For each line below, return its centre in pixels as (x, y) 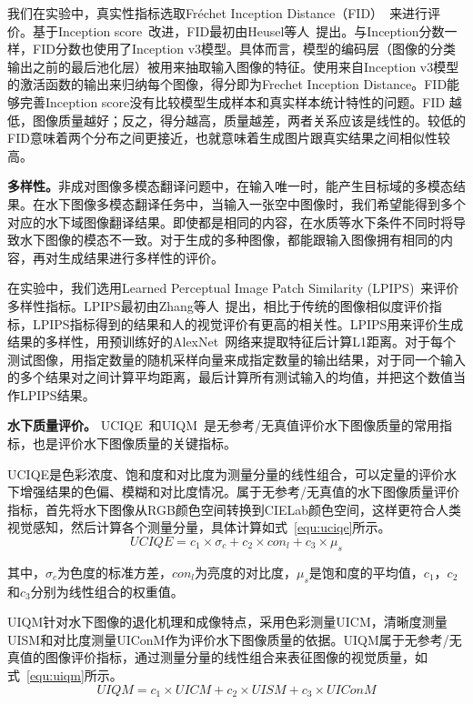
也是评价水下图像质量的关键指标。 (134, 443)
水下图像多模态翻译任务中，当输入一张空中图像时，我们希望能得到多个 (255, 203)
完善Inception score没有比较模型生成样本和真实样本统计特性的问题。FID (232, 101)
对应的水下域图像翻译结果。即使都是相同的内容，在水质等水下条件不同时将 (230, 221)
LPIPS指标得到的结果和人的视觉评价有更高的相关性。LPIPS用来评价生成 (248, 323)
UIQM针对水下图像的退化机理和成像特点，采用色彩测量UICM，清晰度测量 (227, 622)
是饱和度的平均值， (366, 572)
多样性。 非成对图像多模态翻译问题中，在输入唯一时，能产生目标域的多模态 (230, 186)
